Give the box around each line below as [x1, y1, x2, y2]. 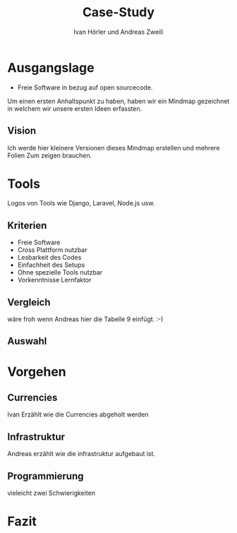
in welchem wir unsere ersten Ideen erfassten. [7, 104, 142, 113]
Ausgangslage [7, 59, 95, 76]
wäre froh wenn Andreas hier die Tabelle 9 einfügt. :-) [7, 315, 164, 323]
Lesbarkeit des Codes [17, 253, 82, 262]
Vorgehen [7, 364, 66, 380]
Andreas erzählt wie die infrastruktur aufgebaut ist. [7, 450, 156, 458]
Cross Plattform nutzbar [17, 246, 87, 254]
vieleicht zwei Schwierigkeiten [7, 489, 96, 498]
